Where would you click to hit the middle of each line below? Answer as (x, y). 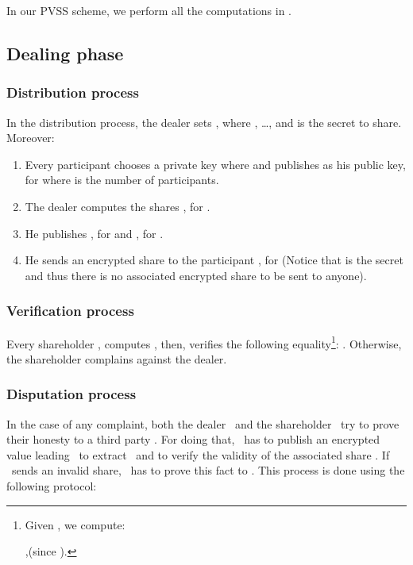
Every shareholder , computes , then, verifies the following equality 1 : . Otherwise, (204, 342)
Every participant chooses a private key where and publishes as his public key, (215, 164)
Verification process (70, 311)
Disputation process (71, 394)
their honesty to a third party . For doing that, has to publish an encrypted (193, 439)
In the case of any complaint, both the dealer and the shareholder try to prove (203, 423)
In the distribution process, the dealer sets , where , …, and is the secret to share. (204, 122)
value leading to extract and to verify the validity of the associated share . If (198, 454)
